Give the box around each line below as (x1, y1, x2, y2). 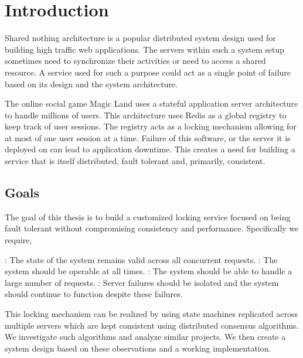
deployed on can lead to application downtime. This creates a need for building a (5, 143, 295, 155)
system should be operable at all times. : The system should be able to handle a (5, 265, 292, 277)
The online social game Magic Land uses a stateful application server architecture (5, 97, 298, 110)
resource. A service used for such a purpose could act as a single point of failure (5, 66, 291, 78)
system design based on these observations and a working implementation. (5, 342, 271, 354)
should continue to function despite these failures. (5, 288, 183, 300)
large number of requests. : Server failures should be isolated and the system (5, 276, 279, 288)
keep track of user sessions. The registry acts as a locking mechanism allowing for (5, 120, 297, 132)
